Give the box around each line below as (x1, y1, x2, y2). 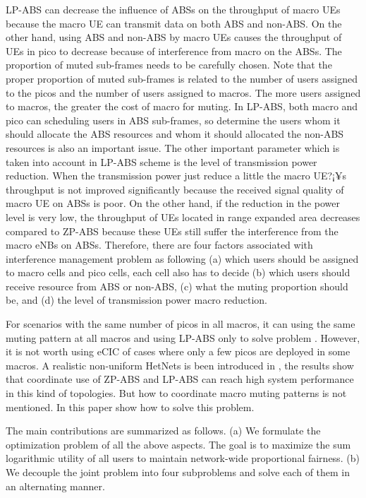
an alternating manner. (6, 478, 105, 493)
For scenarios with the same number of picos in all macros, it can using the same (6, 316, 355, 331)
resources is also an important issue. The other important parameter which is (6, 140, 340, 155)
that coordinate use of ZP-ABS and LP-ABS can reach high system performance (6, 372, 354, 386)
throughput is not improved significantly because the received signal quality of (6, 182, 344, 196)
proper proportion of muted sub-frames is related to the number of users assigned (6, 71, 358, 85)
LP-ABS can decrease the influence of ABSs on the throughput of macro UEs (6, 2, 341, 16)
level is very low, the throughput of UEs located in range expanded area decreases (6, 209, 360, 224)
